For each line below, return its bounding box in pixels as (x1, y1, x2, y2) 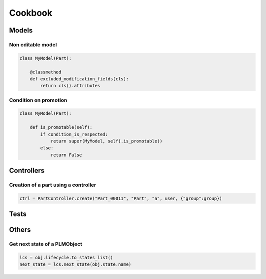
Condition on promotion (9, 97, 67, 104)
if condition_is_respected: (40, 131, 108, 137)
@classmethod (30, 69, 62, 75)
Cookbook (9, 7, 53, 18)
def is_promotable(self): (30, 125, 93, 130)
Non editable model (9, 41, 57, 48)
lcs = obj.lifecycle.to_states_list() (19, 255, 113, 261)
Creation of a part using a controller (9, 181, 96, 188)
